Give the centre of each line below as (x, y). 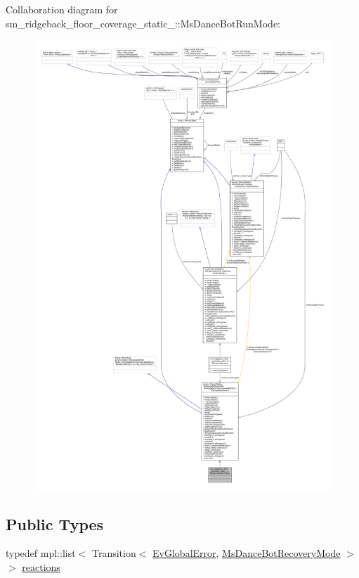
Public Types (55, 524)
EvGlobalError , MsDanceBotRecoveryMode (247, 553)
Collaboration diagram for (62, 9)
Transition (114, 553)
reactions (41, 567)
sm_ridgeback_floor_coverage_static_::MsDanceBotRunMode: (143, 23)
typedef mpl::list (41, 553)
